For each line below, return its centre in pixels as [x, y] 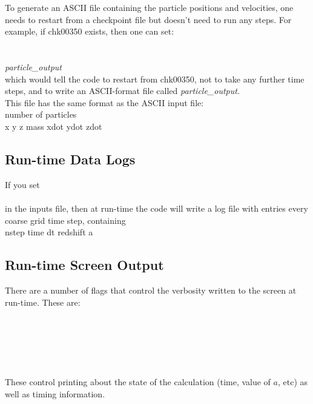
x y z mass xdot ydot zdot [54, 126]
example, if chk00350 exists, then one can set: [90, 31]
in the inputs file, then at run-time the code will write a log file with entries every [156, 208]
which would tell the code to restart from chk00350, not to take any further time [155, 79]
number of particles [41, 114]
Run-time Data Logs [70, 159]
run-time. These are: [43, 302]
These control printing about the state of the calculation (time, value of [138, 382]
